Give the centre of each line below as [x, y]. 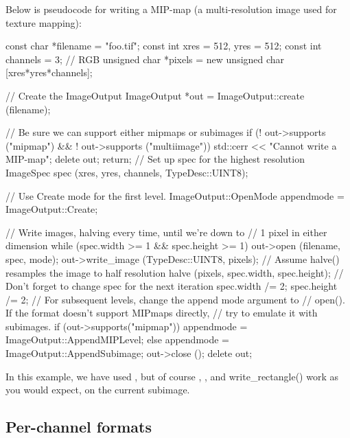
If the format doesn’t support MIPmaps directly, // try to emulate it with [162, 313]
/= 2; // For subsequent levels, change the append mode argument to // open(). [175, 299]
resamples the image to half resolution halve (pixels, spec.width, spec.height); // [175, 272]
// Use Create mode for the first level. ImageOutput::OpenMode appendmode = [175, 195]
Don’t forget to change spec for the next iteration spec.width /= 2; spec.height [172, 286]
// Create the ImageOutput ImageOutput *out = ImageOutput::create [155, 95]
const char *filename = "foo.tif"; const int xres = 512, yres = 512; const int [164, 46]
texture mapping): [44, 22]
